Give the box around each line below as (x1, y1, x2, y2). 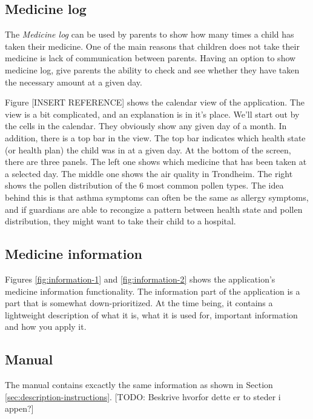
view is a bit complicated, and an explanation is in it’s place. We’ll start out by (5, 107, 300, 120)
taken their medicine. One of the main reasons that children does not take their (5, 39, 300, 52)
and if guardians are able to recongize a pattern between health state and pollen (5, 203, 303, 215)
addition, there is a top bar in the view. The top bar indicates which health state (5, 131, 306, 144)
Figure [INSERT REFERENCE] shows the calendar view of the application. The (5, 96, 305, 109)
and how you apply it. (5, 320, 87, 333)
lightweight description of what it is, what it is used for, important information (5, 308, 298, 321)
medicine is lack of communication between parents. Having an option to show (5, 52, 296, 64)
